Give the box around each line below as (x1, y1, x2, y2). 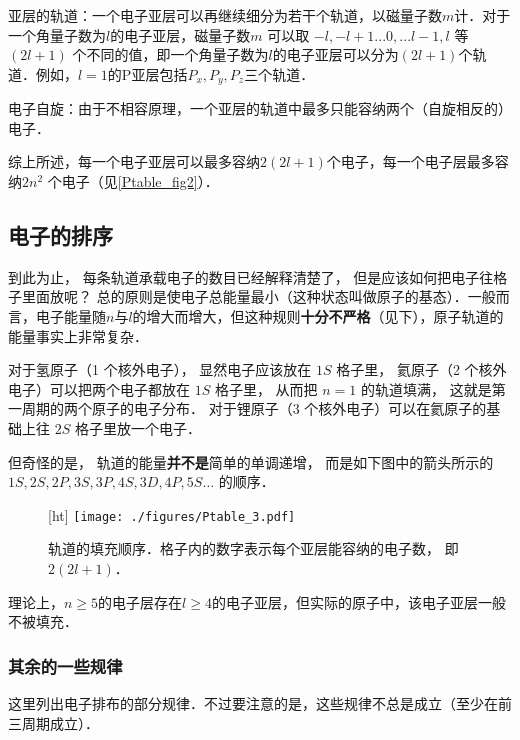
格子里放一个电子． (74, 417, 201, 438)
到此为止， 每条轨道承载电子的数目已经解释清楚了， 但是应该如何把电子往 (8, 266, 494, 287)
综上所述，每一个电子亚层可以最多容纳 (8, 151, 260, 172)
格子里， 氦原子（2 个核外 (336, 359, 507, 380)
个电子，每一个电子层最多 (326, 151, 495, 172)
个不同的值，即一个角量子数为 (72, 44, 269, 65)
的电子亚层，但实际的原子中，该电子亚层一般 (211, 591, 506, 612)
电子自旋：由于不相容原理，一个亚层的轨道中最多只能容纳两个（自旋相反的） (8, 98, 512, 119)
